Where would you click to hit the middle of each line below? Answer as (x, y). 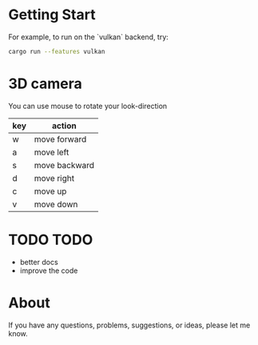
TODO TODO (51, 240)
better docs (39, 262)
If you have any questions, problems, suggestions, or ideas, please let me (129, 325)
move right (54, 178)
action (64, 126)
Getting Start (52, 15)
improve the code (49, 271)
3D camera (45, 84)
